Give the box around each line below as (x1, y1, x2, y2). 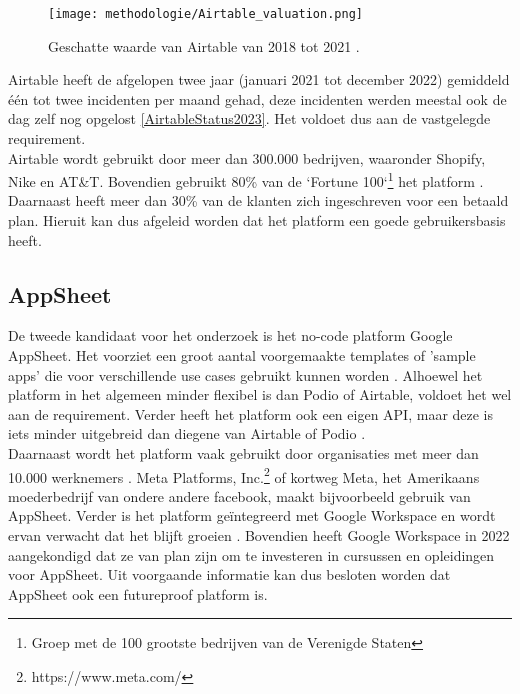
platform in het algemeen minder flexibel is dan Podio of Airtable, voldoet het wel (8, 384, 512, 405)
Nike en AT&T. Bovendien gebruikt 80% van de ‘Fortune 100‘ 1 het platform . (8, 168, 484, 191)
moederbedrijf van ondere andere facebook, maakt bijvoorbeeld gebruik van (8, 485, 471, 506)
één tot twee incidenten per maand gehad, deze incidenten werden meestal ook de (8, 88, 507, 109)
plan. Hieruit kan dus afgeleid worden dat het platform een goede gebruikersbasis (8, 210, 506, 231)
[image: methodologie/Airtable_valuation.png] (48, 7, 363, 21)
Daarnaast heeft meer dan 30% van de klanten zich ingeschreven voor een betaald (8, 190, 509, 211)
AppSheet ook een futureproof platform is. (8, 583, 268, 604)
